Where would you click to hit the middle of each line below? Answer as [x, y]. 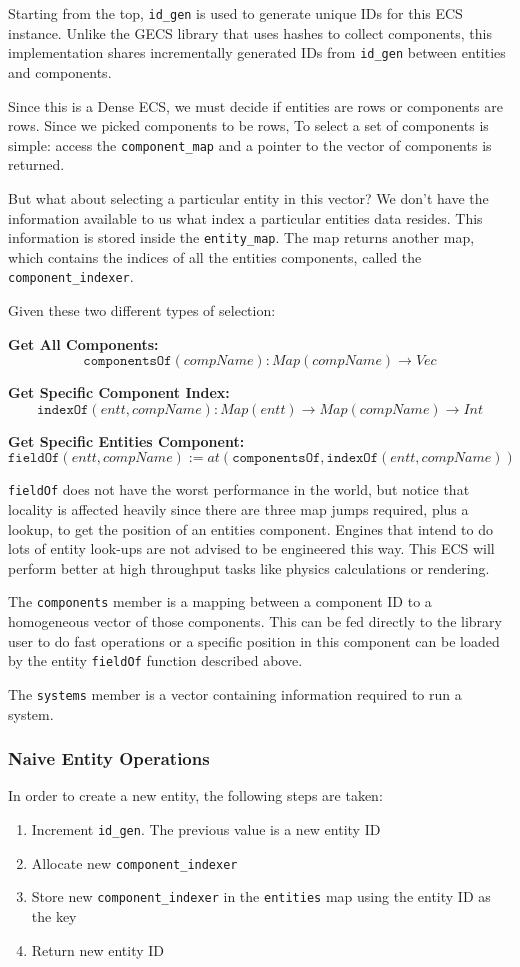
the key [54, 915]
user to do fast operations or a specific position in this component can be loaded [254, 640]
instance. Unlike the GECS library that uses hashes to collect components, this [250, 32]
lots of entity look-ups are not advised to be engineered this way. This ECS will [251, 548]
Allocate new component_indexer [134, 862]
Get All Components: [83, 343]
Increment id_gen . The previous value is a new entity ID [206, 829]
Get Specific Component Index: [119, 392]
